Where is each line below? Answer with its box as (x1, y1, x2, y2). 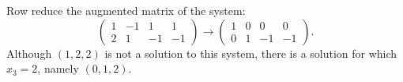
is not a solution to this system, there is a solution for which (104, 45, 397, 61)
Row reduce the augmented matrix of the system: (6, 2, 246, 18)
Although (6, 45, 52, 61)
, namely (37, 60, 79, 77)
